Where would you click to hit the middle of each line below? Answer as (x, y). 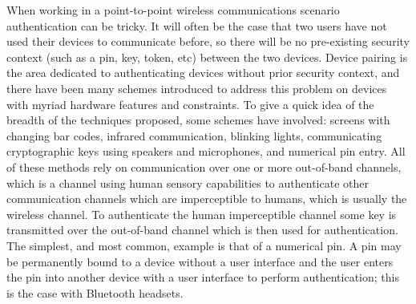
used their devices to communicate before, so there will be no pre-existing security (208, 41)
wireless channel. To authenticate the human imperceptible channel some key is (202, 214)
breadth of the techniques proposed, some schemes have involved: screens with (198, 120)
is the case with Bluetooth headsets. (95, 292)
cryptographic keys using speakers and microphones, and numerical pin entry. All (206, 151)
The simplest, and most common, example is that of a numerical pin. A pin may (204, 245)
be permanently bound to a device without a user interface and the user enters (200, 261)
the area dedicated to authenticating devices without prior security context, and (203, 73)
